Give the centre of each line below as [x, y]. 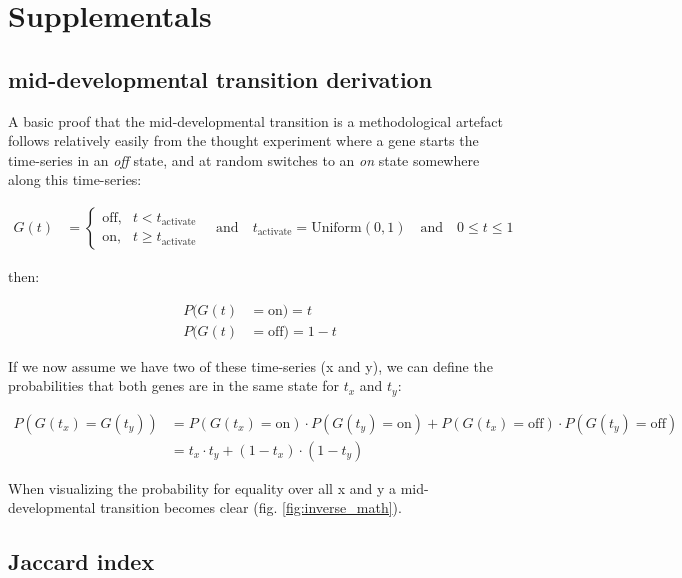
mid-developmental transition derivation [220, 78]
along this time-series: [75, 179]
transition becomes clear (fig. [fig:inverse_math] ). [251, 507]
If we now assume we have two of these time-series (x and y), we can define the [250, 365]
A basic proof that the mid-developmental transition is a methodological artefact [256, 120]
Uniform [336, 227]
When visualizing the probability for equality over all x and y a [202, 487]
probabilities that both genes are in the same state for [173, 385]
